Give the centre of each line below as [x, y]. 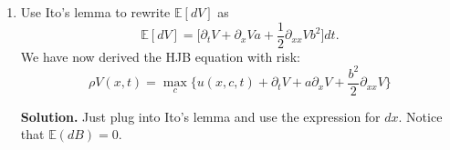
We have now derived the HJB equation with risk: [161, 56]
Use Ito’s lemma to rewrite [95, 12]
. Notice [420, 116]
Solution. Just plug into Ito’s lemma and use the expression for [200, 116]
